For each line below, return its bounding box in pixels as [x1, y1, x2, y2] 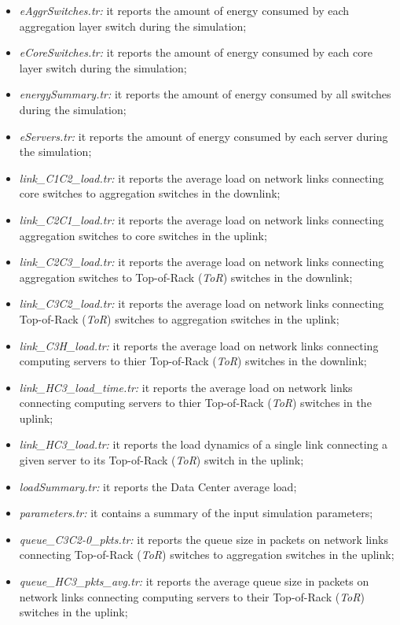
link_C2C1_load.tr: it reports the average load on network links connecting [19, 211, 384, 227]
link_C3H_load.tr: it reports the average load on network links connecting [19, 337, 379, 353]
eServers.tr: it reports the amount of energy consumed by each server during [19, 128, 388, 144]
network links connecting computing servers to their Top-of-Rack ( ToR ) [19, 588, 365, 605]
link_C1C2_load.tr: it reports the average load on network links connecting [19, 169, 384, 186]
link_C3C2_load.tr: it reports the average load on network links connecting [19, 295, 384, 312]
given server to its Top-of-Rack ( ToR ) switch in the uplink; [19, 452, 304, 468]
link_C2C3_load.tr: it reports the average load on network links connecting [19, 253, 384, 270]
